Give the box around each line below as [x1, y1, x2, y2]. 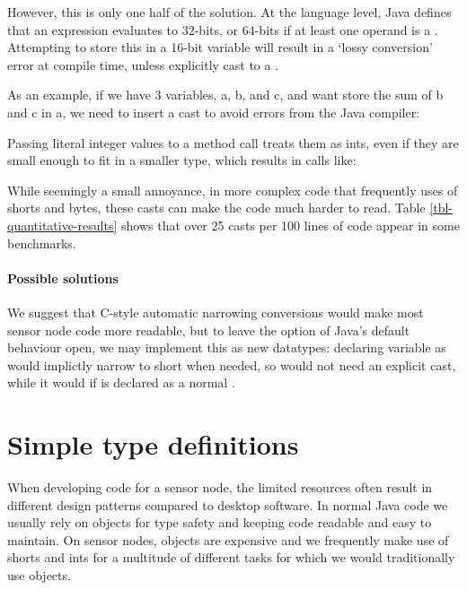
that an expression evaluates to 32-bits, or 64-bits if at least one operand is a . [7, 20, 438, 39]
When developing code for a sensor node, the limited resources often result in [7, 478, 433, 497]
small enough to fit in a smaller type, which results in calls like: [7, 151, 357, 169]
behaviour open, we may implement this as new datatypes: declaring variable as [7, 338, 446, 357]
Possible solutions [7, 268, 119, 287]
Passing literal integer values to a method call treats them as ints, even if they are [7, 133, 459, 152]
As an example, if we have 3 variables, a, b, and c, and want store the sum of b [7, 85, 444, 104]
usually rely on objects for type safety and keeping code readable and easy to [7, 513, 432, 532]
